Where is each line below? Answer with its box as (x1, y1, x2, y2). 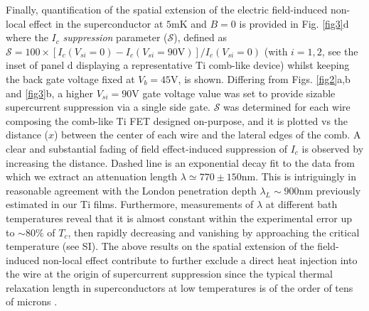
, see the (321, 43, 358, 58)
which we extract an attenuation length (6, 169, 178, 184)
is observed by (301, 141, 364, 155)
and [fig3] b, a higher (6, 85, 93, 100)
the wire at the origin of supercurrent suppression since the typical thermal (6, 266, 333, 281)
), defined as (173, 30, 228, 45)
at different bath (265, 197, 338, 212)
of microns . (6, 294, 58, 309)
